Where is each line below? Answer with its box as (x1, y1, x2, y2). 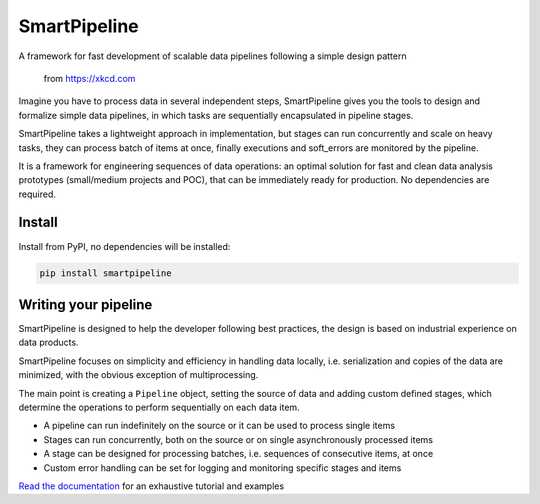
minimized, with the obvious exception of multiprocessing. (18, 369, 259, 381)
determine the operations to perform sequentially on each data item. (18, 401, 300, 414)
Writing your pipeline (18, 296, 153, 313)
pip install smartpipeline (39, 267, 172, 279)
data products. (18, 336, 79, 349)
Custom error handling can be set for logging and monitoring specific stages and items (43, 461, 402, 474)
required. (18, 188, 57, 200)
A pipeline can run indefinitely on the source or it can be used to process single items (43, 420, 395, 432)
